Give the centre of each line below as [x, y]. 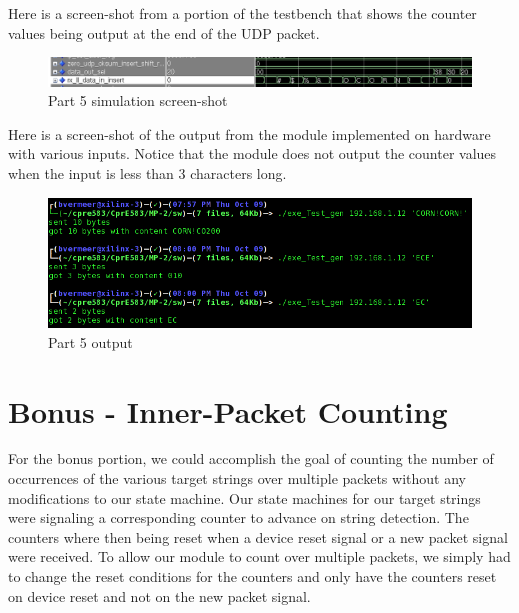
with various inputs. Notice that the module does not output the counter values [252, 153]
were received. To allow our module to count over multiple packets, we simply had [259, 556]
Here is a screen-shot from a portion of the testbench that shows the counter [242, 13]
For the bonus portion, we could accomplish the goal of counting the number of [251, 458]
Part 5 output [90, 341]
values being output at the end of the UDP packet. [164, 32]
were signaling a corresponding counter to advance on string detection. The [238, 517]
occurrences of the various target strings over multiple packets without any [237, 478]
